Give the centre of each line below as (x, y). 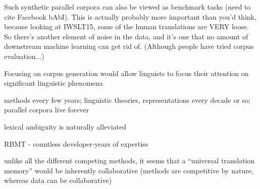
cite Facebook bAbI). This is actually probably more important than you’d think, (130, 16)
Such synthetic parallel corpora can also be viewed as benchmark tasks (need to (127, 7)
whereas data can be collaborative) (58, 180)
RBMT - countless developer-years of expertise (76, 143)
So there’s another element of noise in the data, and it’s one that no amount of (126, 36)
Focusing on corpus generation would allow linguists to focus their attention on (126, 73)
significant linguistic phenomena (54, 83)
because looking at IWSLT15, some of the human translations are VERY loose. (126, 26)
